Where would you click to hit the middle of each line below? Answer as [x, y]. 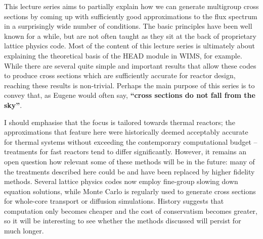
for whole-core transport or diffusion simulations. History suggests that [114, 201]
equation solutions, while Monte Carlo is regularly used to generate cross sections [130, 191]
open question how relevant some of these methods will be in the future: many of [129, 161]
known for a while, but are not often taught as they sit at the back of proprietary [130, 36]
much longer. [24, 231]
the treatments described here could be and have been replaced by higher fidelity [129, 171]
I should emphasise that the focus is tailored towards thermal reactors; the [120, 122]
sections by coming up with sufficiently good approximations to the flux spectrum [131, 16]
